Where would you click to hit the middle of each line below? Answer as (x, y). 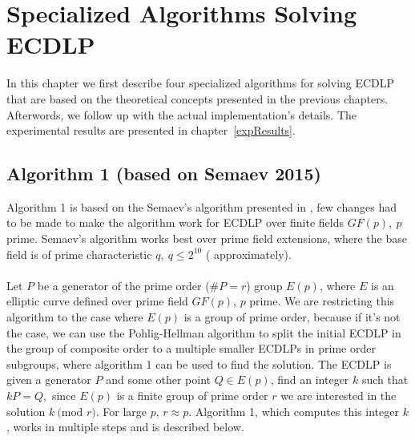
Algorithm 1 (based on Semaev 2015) (164, 174)
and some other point (158, 379)
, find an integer (310, 379)
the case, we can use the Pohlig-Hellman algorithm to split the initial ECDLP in (204, 332)
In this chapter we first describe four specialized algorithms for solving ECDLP (201, 83)
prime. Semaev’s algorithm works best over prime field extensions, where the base (207, 238)
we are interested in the (338, 396)
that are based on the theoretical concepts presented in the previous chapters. (197, 98)
